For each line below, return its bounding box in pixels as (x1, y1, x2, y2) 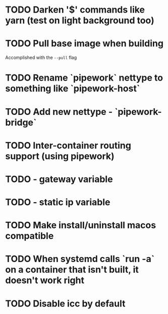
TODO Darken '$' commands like (5, 4, 145, 16)
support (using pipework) (5, 150, 115, 162)
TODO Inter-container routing (5, 140, 131, 151)
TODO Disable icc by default (5, 298, 126, 309)
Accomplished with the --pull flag (5, 54, 77, 60)
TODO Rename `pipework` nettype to (5, 72, 163, 84)
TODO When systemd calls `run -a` (5, 254, 155, 265)
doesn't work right (5, 275, 85, 286)
